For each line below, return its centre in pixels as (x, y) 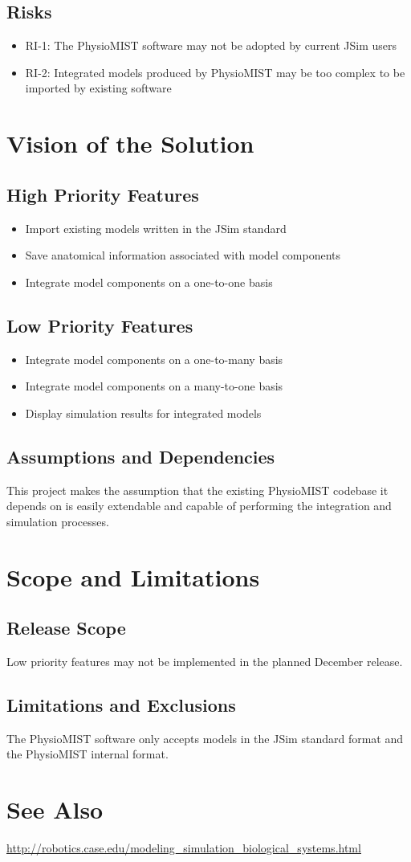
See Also (55, 809)
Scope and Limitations (133, 576)
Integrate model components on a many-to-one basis (154, 386)
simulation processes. (58, 521)
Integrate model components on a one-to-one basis (149, 282)
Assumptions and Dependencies (141, 456)
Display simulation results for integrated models (143, 413)
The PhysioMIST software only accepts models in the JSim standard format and (205, 738)
